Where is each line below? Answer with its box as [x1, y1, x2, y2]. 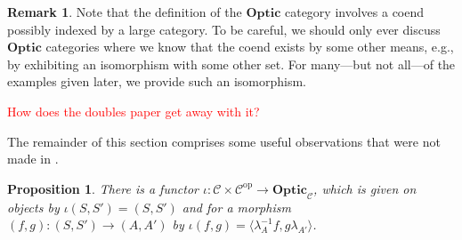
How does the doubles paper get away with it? [7, 101, 260, 120]
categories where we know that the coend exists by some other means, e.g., [45, 37, 454, 56]
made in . [7, 149, 59, 168]
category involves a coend [284, 3, 425, 20]
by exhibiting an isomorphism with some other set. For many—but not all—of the [7, 54, 456, 73]
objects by [7, 197, 60, 216]
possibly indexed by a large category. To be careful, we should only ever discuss [7, 20, 441, 38]
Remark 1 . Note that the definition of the [7, 3, 242, 20]
